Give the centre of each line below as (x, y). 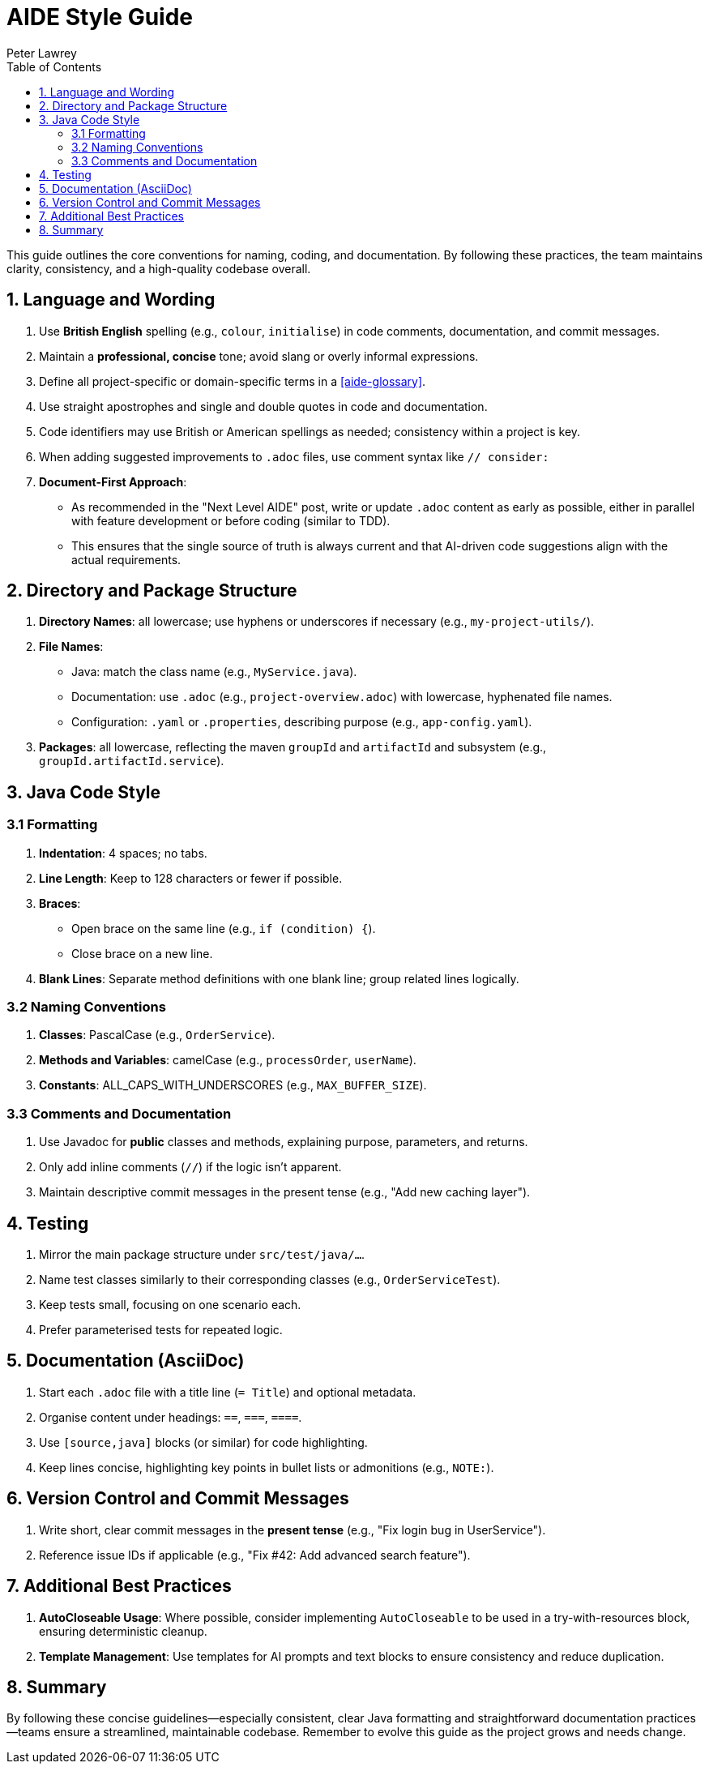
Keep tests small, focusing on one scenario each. (170, 1305)
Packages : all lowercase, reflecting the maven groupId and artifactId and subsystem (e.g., (293, 747)
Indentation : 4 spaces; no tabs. (123, 853)
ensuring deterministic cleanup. (123, 1631)
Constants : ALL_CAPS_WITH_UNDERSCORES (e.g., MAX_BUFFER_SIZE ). (233, 1085)
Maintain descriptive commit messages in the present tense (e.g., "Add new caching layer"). (285, 1192)
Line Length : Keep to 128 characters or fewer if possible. (191, 878)
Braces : (60, 903)
